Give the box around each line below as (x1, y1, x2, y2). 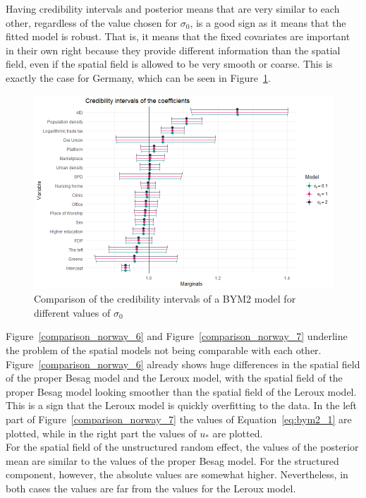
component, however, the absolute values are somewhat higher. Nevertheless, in (6, 467, 348, 482)
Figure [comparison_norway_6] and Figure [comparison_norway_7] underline (6, 329, 348, 344)
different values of (34, 305, 111, 320)
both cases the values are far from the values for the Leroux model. (6, 480, 296, 495)
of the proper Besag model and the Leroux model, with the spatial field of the (6, 370, 343, 385)
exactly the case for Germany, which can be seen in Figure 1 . (6, 70, 271, 85)
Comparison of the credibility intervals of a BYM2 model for (34, 291, 296, 306)
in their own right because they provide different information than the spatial (6, 42, 341, 57)
